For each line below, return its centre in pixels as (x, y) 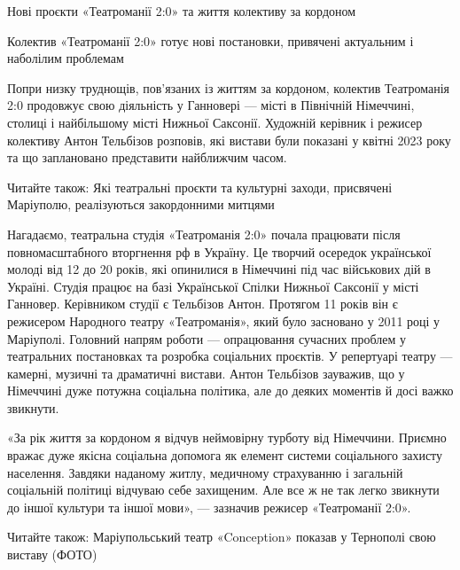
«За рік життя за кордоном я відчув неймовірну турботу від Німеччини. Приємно (227, 437)
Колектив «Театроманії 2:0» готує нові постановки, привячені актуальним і (211, 40)
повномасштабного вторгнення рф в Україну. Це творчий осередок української (219, 251)
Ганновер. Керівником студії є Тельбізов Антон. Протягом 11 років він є (203, 304)
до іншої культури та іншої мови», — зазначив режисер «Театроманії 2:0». (209, 507)
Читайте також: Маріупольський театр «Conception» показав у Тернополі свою (222, 537)
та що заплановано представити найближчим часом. (147, 157)
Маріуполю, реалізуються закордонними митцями (141, 204)
